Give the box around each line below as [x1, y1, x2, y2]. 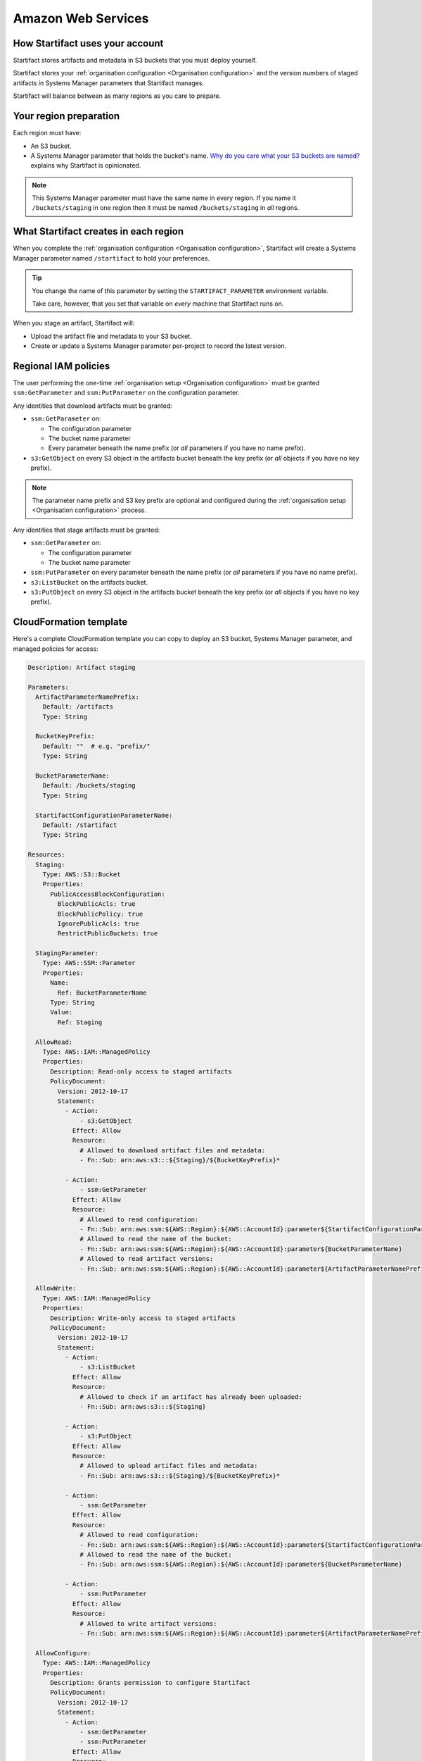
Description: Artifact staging [27, 663, 136, 671]
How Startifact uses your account [13, 37, 164, 49]
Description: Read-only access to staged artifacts [50, 1067, 232, 1076]
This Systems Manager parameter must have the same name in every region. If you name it [32, 194, 297, 202]
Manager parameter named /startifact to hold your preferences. [13, 254, 210, 262]
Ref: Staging [57, 1018, 103, 1026]
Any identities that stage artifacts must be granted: [13, 525, 160, 534]
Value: [50, 1008, 73, 1016]
